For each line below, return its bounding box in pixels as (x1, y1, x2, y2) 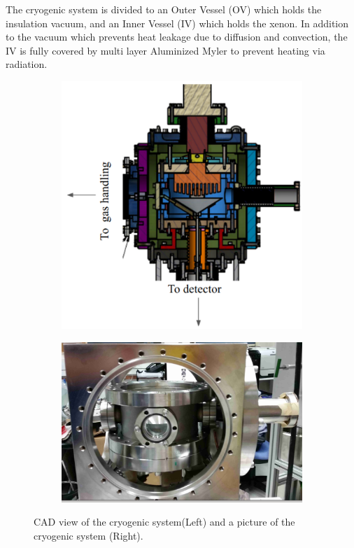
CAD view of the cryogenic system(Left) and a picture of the (34, 514, 295, 529)
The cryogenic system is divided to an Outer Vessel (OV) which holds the (6, 2, 322, 16)
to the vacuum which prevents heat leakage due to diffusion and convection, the (6, 29, 348, 44)
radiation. (6, 57, 48, 71)
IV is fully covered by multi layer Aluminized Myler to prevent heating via (6, 43, 325, 57)
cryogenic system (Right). (34, 528, 143, 542)
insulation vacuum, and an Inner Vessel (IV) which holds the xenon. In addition (6, 15, 348, 30)
